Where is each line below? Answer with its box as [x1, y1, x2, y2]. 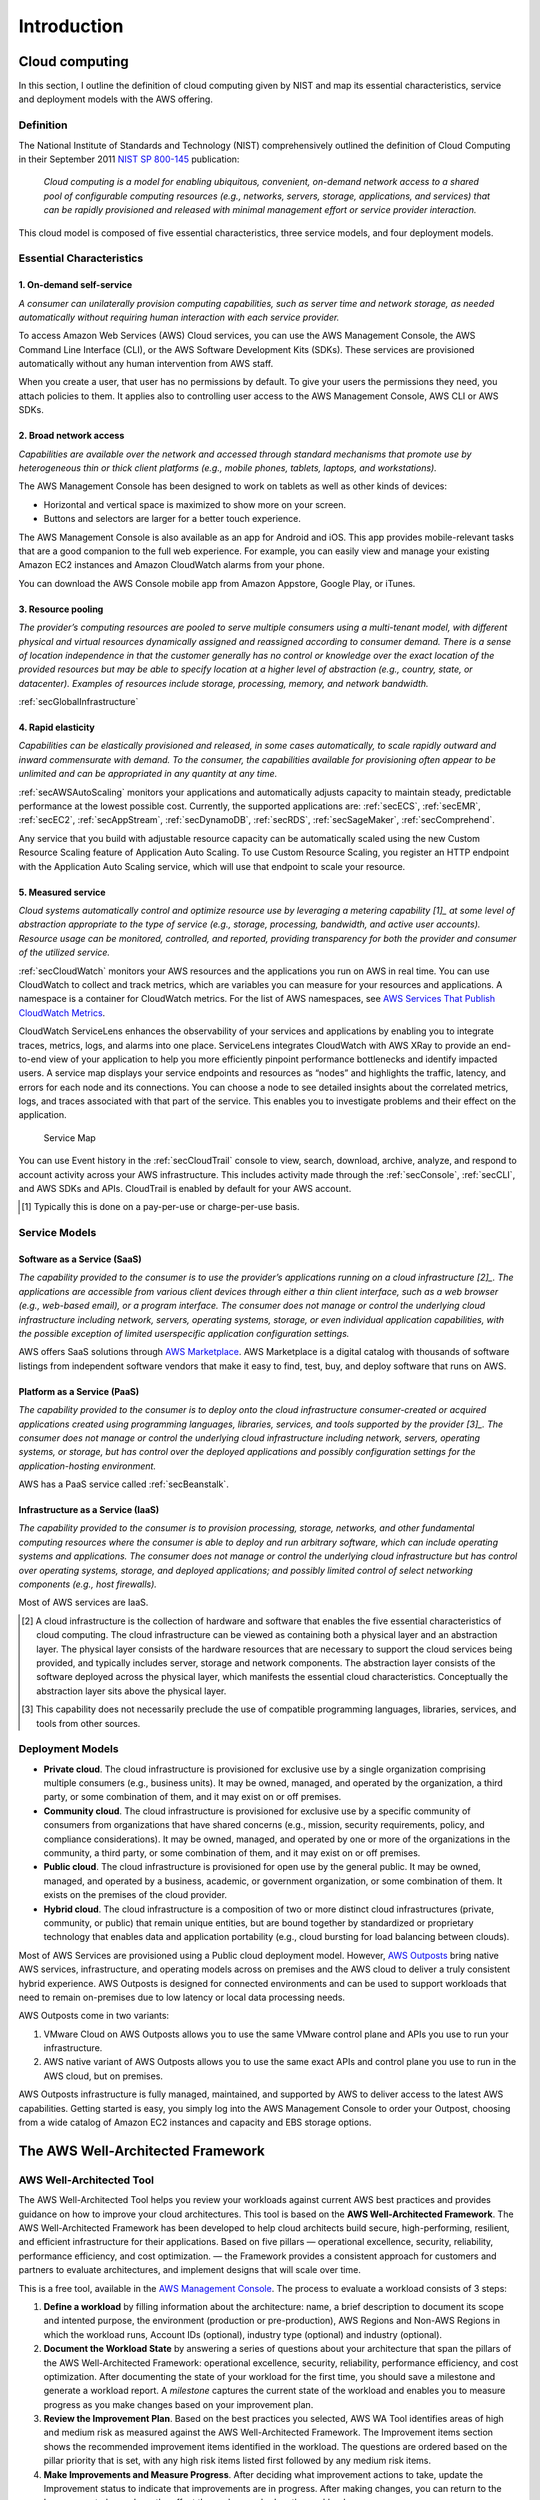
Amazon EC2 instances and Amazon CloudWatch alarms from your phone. [18, 559, 325, 571]
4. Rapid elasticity [18, 721, 95, 734]
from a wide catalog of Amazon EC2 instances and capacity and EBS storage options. [18, 2116, 372, 2129]
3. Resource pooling [18, 603, 104, 615]
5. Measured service [18, 886, 106, 898]
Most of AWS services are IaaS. [18, 1596, 149, 1609]
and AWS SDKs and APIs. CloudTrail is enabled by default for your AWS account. [18, 1183, 352, 1195]
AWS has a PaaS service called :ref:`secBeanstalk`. [18, 1478, 229, 1490]
